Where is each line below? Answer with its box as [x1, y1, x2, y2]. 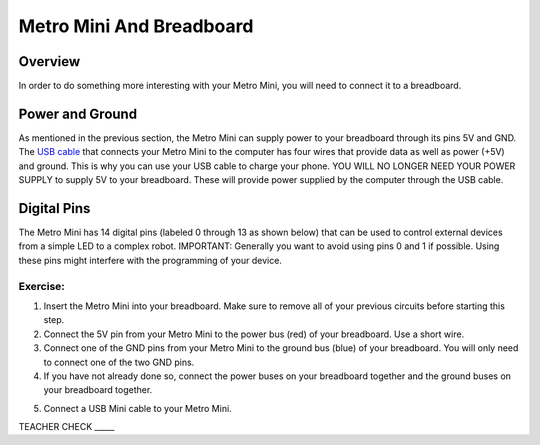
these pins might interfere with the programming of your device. [18, 254, 282, 266]
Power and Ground [18, 105, 138, 122]
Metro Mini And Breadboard [18, 15, 254, 37]
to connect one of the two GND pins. [43, 356, 195, 368]
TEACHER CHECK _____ [18, 421, 115, 433]
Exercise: [18, 279, 65, 293]
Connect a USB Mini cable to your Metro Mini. [43, 402, 232, 414]
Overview [18, 53, 81, 70]
